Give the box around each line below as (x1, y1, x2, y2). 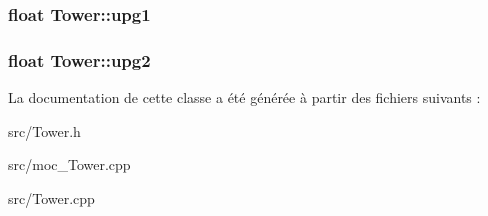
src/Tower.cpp (8, 187, 95, 208)
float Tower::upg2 (8, 47, 151, 72)
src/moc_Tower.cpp (8, 154, 131, 175)
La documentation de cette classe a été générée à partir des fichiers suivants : (8, 87, 481, 108)
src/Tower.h (8, 120, 81, 141)
